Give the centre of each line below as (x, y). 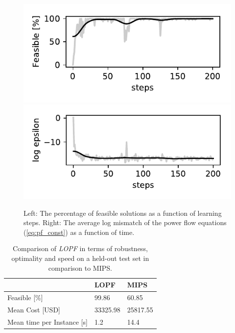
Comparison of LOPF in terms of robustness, (80, 248)
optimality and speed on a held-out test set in (80, 258)
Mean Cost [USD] (34, 309)
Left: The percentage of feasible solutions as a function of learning (123, 213)
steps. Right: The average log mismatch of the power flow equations (125, 222)
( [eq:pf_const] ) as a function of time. (79, 232)
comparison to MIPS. (80, 268)
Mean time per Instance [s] (47, 321)
